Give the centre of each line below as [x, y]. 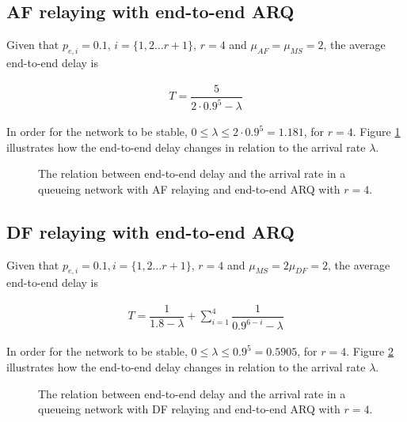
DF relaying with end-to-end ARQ [150, 231]
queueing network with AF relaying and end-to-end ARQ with [189, 188]
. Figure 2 [370, 351]
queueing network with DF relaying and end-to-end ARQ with [189, 409]
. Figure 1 [377, 132]
